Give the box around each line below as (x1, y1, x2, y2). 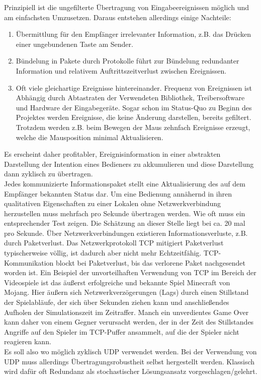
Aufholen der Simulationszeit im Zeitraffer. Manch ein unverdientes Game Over (4, 306, 249, 317)
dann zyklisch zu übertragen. (4, 168, 93, 179)
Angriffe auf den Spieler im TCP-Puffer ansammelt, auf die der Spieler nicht (4, 326, 239, 337)
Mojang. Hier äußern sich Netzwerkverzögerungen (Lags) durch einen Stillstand (4, 287, 249, 297)
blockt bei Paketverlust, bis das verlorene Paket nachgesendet (56, 257, 245, 268)
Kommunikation (4, 257, 54, 268)
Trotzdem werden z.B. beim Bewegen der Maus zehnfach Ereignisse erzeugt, (16, 121, 250, 132)
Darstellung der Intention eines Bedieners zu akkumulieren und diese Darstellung (4, 158, 254, 169)
